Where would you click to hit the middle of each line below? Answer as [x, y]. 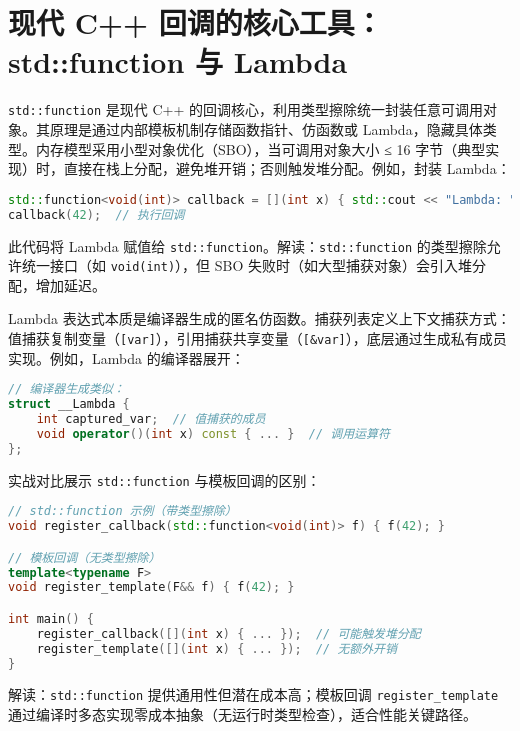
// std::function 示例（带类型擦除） [122, 511]
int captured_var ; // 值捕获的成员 [151, 419]
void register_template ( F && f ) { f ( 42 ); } [151, 587]
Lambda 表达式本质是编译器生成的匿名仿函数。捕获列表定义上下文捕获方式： [259, 318]
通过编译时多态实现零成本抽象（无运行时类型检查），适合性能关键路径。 [242, 714]
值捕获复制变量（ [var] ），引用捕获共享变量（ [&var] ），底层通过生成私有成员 [257, 338]
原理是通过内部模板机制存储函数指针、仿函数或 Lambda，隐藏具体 [266, 128]
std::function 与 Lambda [178, 61]
